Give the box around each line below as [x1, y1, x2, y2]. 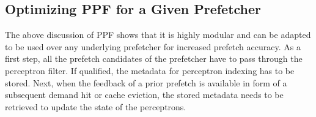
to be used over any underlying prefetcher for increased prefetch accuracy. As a [5, 40, 301, 53]
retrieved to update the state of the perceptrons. [5, 100, 186, 113]
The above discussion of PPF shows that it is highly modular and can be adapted [5, 28, 311, 41]
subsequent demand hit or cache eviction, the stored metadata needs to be [5, 88, 284, 101]
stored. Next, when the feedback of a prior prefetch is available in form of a [5, 76, 287, 89]
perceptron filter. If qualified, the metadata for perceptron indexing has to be [5, 64, 295, 77]
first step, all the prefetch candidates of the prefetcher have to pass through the [5, 52, 303, 65]
